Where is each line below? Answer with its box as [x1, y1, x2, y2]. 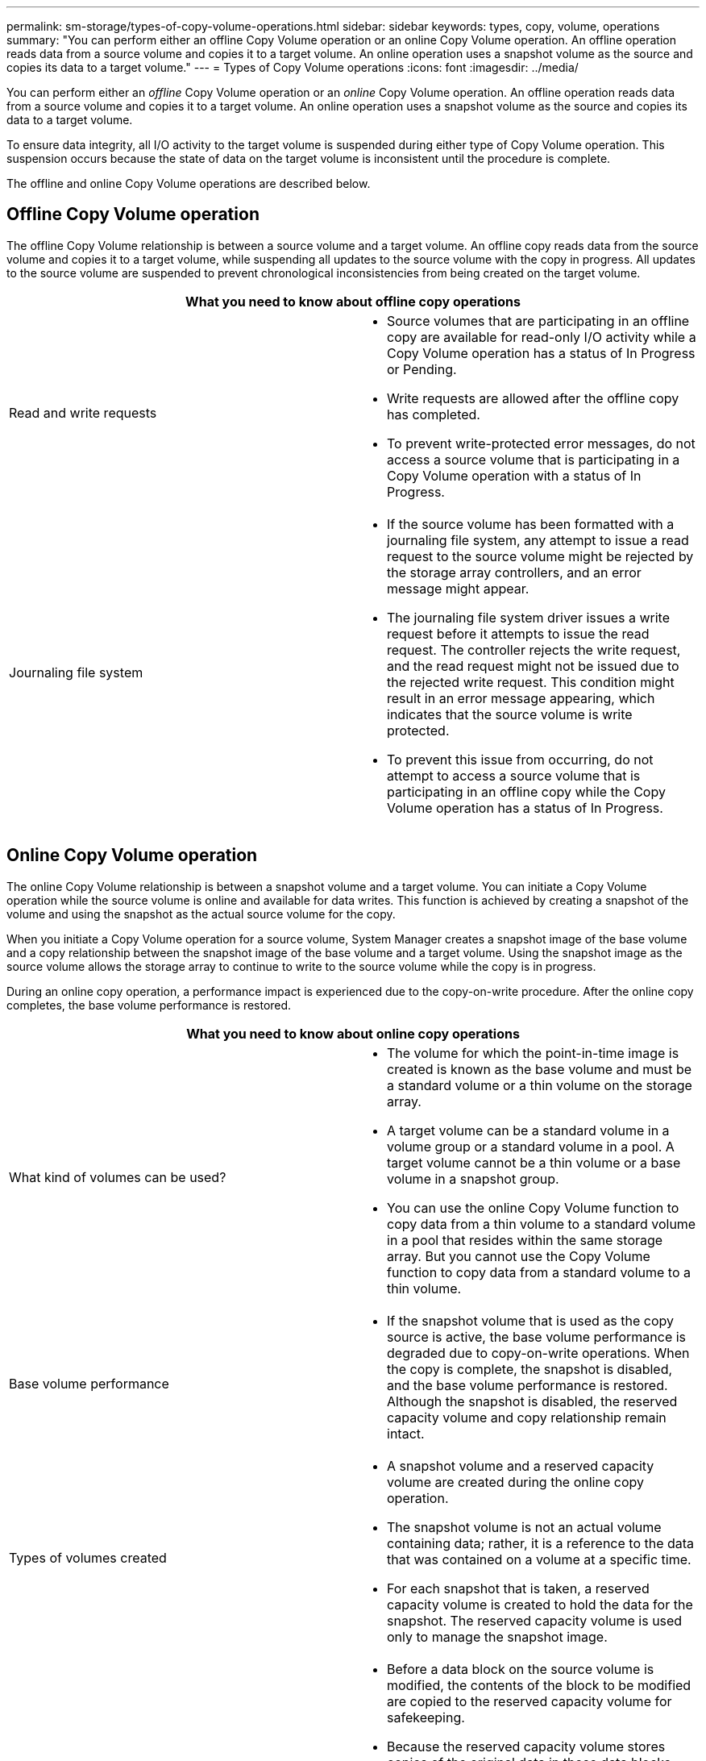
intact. [387, 1425, 425, 1442]
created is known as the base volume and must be [387, 1060, 692, 1077]
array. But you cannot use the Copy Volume [387, 1247, 650, 1264]
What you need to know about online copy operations [186, 1025, 520, 1042]
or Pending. [387, 360, 457, 377]
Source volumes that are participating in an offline [387, 312, 690, 329]
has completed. [387, 406, 480, 423]
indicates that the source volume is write [387, 706, 633, 722]
